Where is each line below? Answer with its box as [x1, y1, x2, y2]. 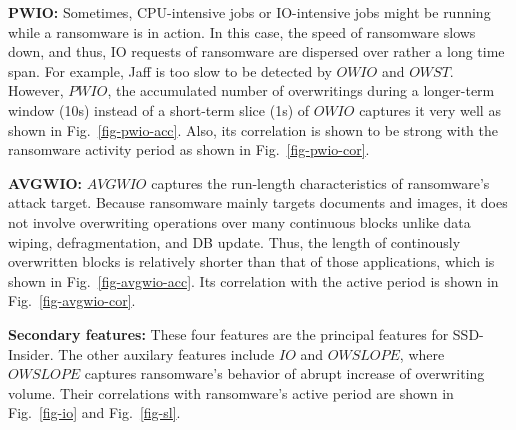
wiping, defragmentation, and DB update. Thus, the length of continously [8, 231, 461, 252]
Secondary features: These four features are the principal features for [8, 323, 449, 344]
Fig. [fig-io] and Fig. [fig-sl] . [8, 402, 181, 423]
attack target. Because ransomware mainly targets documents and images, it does [8, 192, 508, 213]
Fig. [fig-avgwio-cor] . [8, 290, 136, 311]
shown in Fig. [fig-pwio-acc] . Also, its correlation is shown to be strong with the [8, 119, 498, 140]
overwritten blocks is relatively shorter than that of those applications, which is [8, 251, 495, 272]
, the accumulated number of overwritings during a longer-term [107, 80, 495, 101]
